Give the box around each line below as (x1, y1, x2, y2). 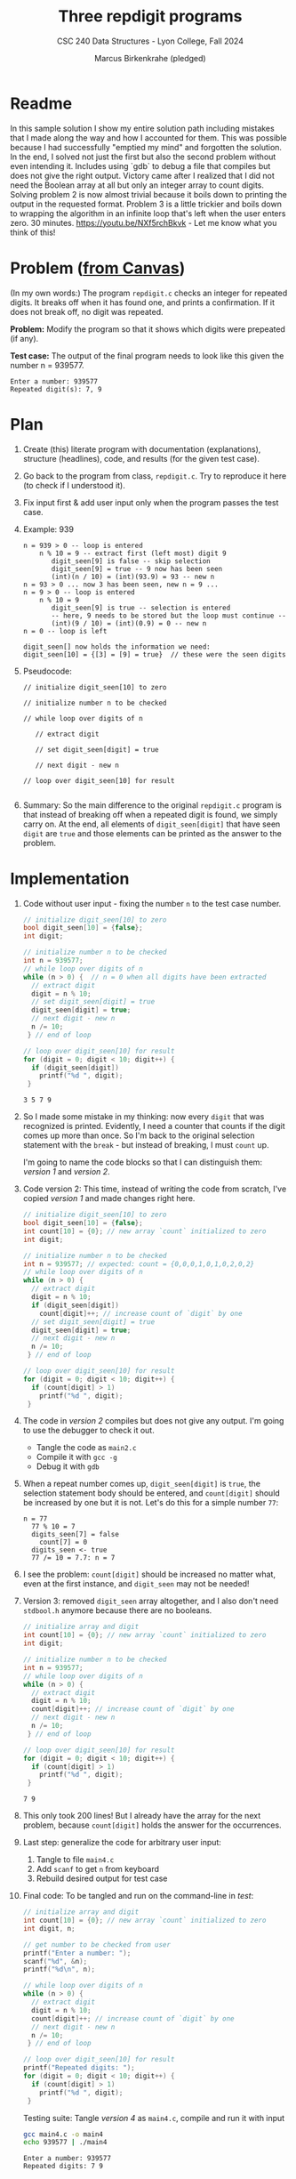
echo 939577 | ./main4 (22, 2138, 108, 2147)
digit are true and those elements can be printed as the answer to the (22, 827, 283, 838)
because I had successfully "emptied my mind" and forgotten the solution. (10, 141, 283, 152)
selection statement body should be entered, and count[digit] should (22, 1488, 281, 1498)
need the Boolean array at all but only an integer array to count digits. (10, 180, 265, 190)
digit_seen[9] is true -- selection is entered (51, 603, 231, 612)
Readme (10, 93, 73, 113)
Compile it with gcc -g (36, 1452, 118, 1463)
